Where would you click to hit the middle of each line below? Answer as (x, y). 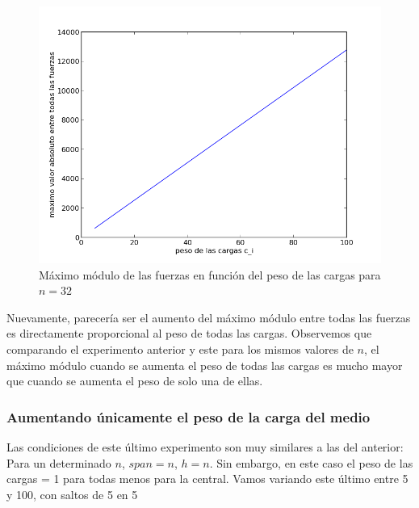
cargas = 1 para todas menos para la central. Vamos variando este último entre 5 (207, 479)
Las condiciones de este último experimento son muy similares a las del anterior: (205, 446)
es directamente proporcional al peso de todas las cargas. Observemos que (189, 333)
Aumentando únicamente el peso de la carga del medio (189, 416)
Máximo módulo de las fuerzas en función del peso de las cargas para (210, 274)
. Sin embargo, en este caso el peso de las (311, 462)
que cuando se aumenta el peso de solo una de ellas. (135, 381)
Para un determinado (59, 462)
